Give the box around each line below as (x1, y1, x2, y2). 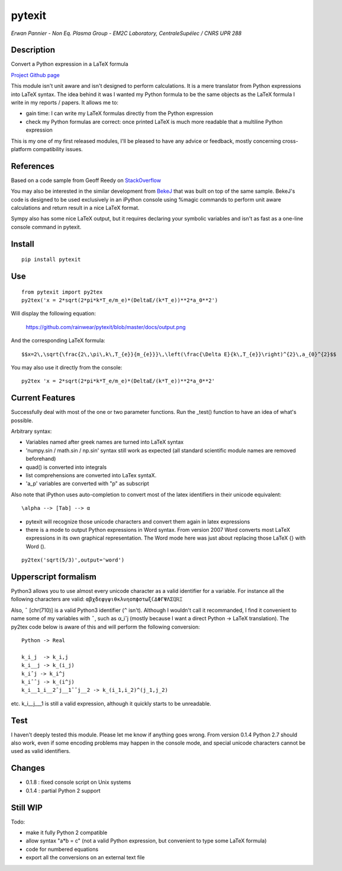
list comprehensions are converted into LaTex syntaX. (25, 472, 157, 479)
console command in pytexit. (11, 223, 82, 231)
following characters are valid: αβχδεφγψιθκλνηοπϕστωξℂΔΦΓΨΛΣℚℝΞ (11, 596, 183, 603)
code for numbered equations (25, 846, 99, 853)
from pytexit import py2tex (21, 288, 103, 295)
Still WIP (11, 802, 43, 812)
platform (11, 145, 32, 152)
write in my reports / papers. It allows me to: (11, 99, 118, 106)
